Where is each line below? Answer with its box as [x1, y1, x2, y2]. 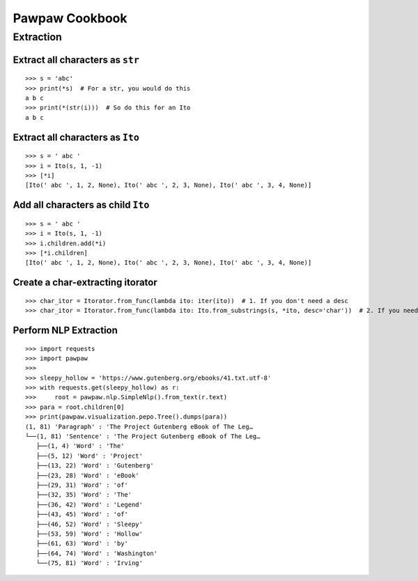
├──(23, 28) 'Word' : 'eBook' [36, 471, 139, 479]
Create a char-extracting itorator [13, 277, 158, 288]
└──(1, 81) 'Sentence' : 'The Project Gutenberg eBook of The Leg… [25, 433, 261, 440]
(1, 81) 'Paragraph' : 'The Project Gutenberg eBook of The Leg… [25, 422, 254, 431]
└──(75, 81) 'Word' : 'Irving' [36, 559, 143, 567]
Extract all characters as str [13, 54, 139, 65]
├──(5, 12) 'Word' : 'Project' [36, 451, 143, 460]
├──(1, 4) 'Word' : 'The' [36, 442, 125, 450]
